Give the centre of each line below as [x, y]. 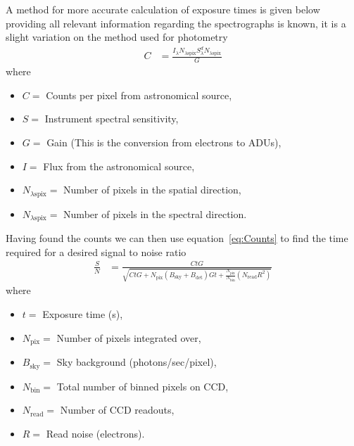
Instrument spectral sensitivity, [112, 119]
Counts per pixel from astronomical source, [139, 95]
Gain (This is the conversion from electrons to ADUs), [164, 142]
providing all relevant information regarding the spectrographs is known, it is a [176, 23]
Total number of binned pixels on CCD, [143, 386]
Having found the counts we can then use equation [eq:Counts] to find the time [177, 238]
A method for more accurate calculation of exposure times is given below [163, 9]
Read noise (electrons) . [95, 433]
